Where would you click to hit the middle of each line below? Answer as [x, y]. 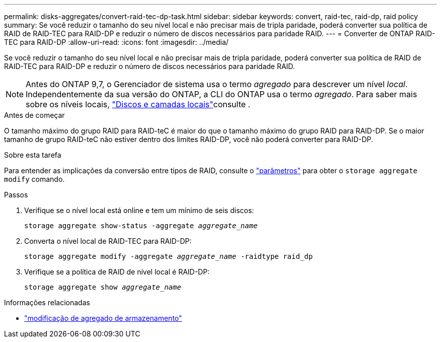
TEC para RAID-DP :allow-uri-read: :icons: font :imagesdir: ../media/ [116, 42]
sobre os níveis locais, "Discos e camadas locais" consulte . [138, 104]
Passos [16, 195]
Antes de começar [34, 115]
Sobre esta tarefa [33, 155]
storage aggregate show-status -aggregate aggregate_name [141, 226]
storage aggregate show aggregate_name [103, 287]
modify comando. [34, 179]
